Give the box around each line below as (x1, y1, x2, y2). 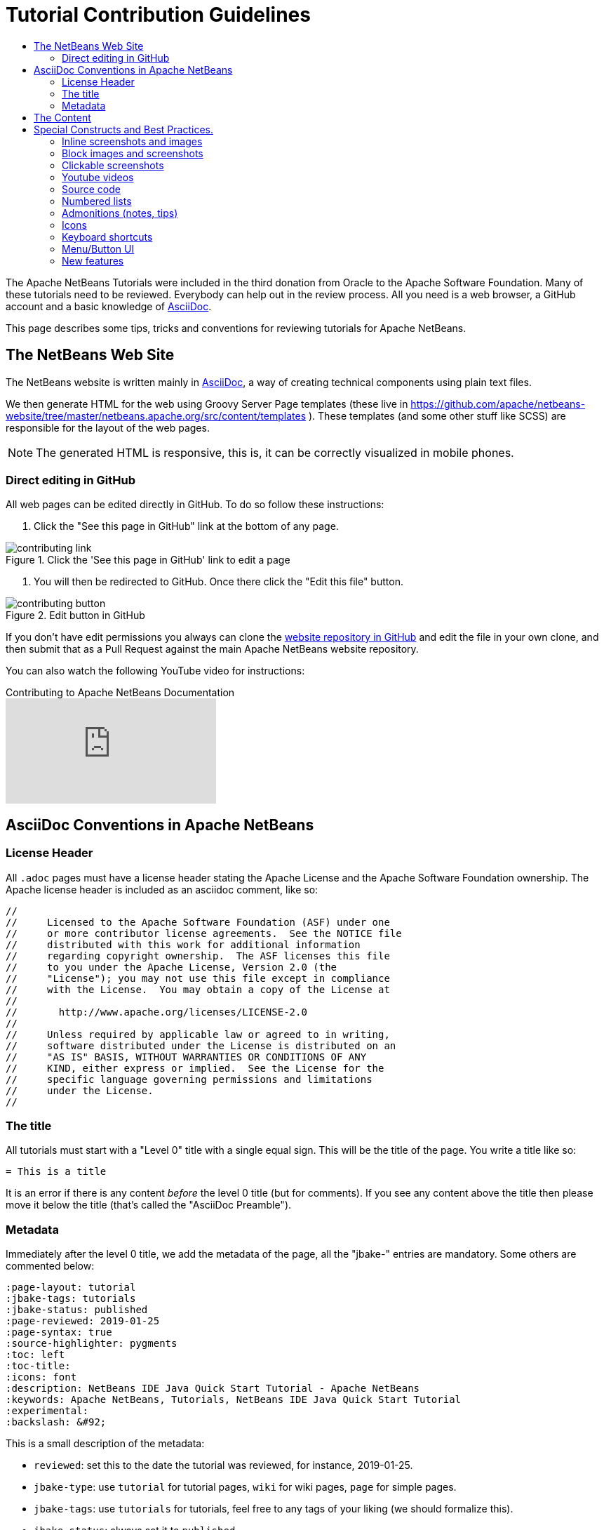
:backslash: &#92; (6, 1416, 107, 1428)
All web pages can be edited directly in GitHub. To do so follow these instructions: (6, 498, 384, 511)
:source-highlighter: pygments (6, 1338, 177, 1350)
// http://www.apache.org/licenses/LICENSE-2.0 (6, 1006, 307, 1018)
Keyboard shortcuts (62, 230, 153, 243)
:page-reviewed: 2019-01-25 (6, 1315, 160, 1327)
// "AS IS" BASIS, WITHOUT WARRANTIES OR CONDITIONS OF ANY (6, 1051, 367, 1063)
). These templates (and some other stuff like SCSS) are (309, 409, 566, 422)
